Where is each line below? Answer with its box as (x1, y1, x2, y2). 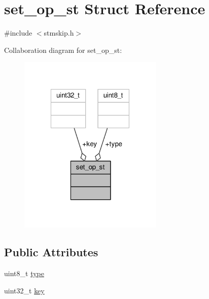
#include (4, 27, 32, 38)
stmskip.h (44, 27, 74, 38)
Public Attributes (4, 244, 98, 260)
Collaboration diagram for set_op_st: (4, 44, 122, 55)
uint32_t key (4, 285, 45, 295)
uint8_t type (4, 268, 44, 279)
